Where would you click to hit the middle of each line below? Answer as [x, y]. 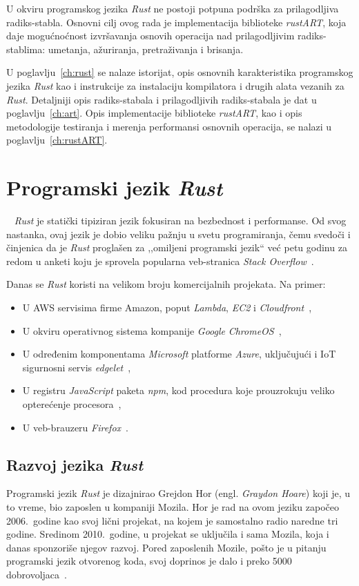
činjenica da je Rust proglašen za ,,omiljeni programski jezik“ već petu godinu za [177, 247]
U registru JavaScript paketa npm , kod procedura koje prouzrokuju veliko [178, 390]
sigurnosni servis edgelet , [77, 367]
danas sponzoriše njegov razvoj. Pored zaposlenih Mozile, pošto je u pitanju [166, 547]
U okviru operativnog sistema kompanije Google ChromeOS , [152, 330]
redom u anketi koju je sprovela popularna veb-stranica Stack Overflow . [160, 261]
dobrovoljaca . [37, 574]
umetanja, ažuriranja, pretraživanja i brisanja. [146, 49]
